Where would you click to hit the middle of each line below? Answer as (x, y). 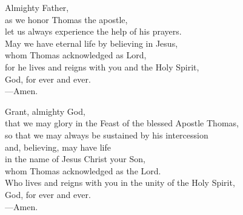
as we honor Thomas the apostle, (66, 19)
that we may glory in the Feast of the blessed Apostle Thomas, (122, 123)
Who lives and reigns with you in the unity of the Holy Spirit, (120, 183)
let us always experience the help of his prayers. (93, 31)
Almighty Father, (37, 7)
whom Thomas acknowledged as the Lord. (83, 170)
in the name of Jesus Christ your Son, (75, 159)
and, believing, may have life (58, 147)
